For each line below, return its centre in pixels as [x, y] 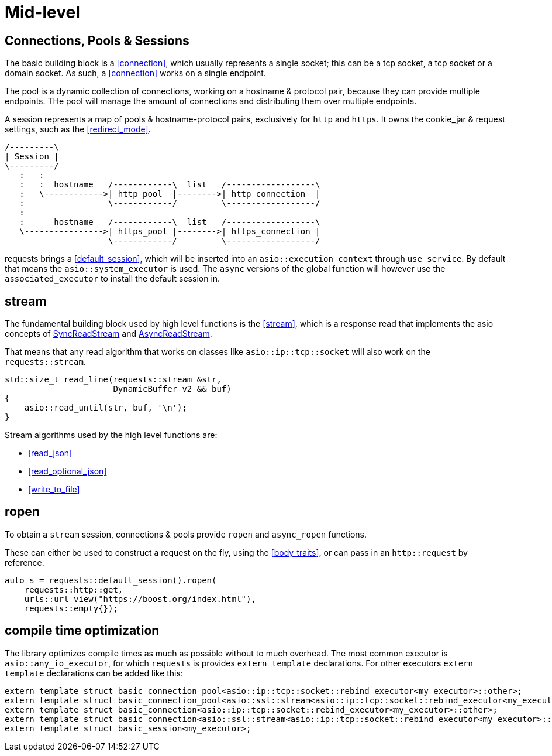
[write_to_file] [54, 490]
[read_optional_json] [68, 471]
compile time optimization [82, 631]
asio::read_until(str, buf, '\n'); [106, 408]
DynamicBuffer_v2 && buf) [172, 389]
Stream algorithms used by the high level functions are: [111, 435]
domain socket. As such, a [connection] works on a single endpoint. [135, 73]
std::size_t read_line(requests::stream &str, [113, 380]
